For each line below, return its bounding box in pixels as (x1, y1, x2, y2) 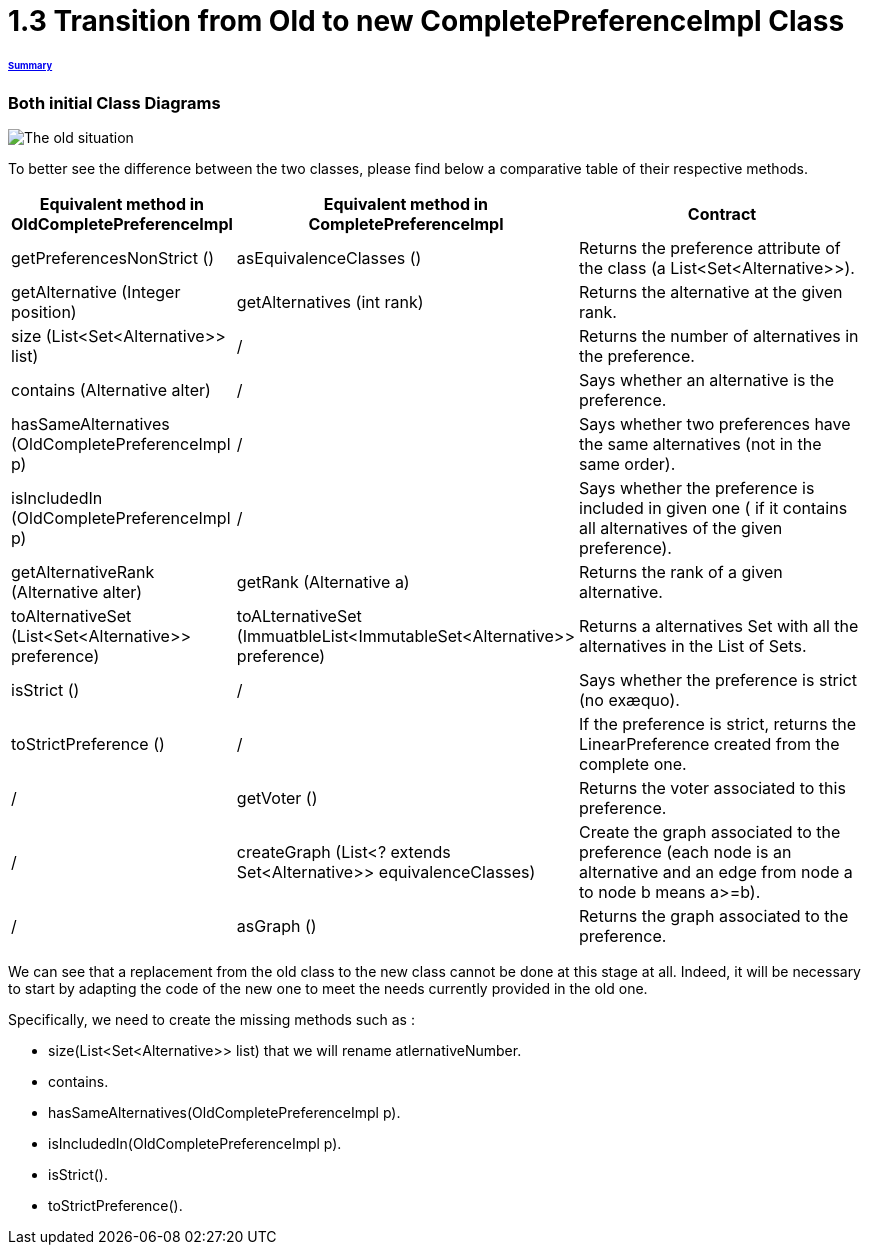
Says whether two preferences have (579, 414, 851, 435)
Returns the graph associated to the (579, 906, 849, 927)
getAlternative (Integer (11, 282, 181, 303)
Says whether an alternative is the (579, 370, 835, 391)
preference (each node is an (579, 842, 792, 863)
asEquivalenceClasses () (236, 248, 422, 269)
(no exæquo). (579, 690, 680, 711)
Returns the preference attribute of (579, 238, 841, 259)
